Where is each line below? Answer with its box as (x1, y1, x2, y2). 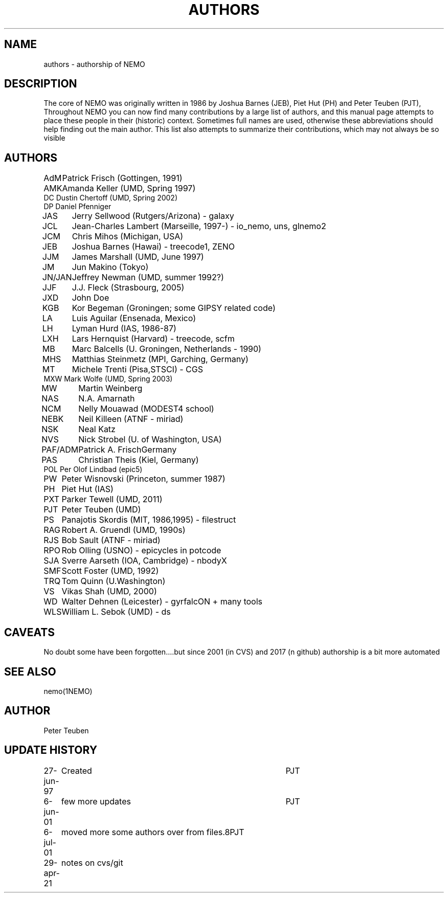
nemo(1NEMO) (43, 686, 93, 696)
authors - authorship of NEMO (43, 59, 145, 69)
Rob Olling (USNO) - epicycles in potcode (61, 545, 221, 556)
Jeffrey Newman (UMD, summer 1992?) (72, 272, 224, 283)
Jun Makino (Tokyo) (72, 262, 149, 273)
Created (61, 765, 92, 776)
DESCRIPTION (4, 77, 77, 91)
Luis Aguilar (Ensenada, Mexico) (72, 313, 196, 324)
